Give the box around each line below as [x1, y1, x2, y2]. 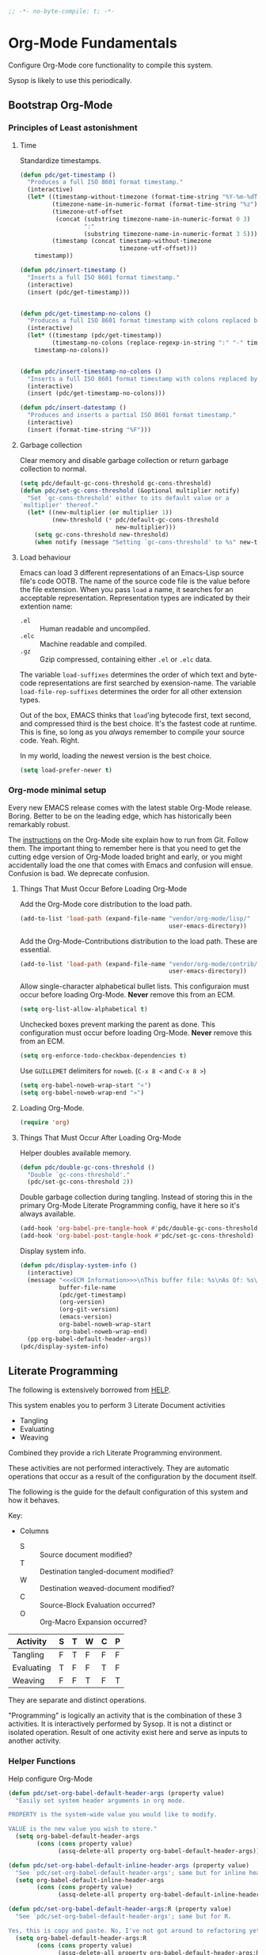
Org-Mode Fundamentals [8, 34, 178, 52]
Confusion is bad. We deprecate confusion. [8, 868, 150, 878]
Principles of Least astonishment [8, 123, 138, 134]
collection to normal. [19, 464, 87, 473]
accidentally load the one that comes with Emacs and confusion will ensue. [8, 860, 253, 870]
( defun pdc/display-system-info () [19, 1262, 138, 1270]
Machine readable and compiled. [39, 639, 147, 648]
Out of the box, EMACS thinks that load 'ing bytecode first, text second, [19, 710, 252, 719]
